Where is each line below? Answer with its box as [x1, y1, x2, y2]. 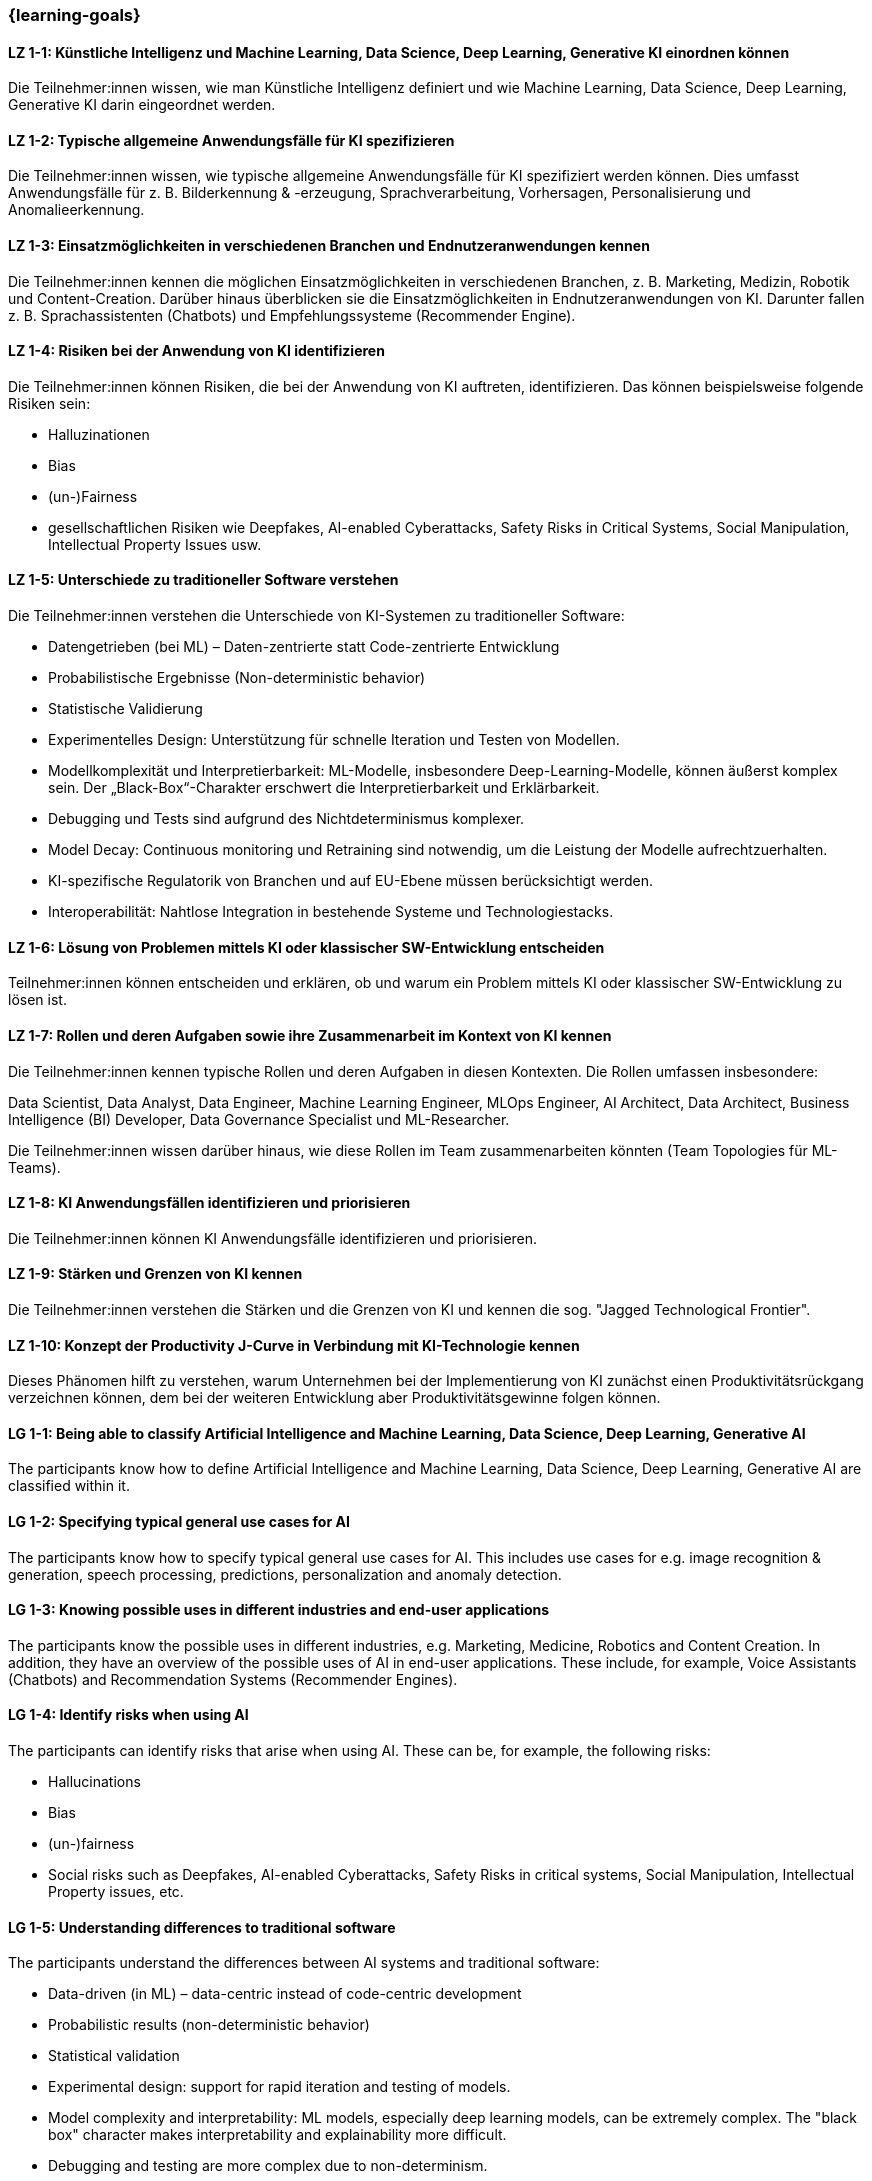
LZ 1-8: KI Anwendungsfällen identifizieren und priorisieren [8, 1194, 411, 1212]
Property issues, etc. [48, 1883, 184, 1901]
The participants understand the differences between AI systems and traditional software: [8, 1954, 600, 1972]
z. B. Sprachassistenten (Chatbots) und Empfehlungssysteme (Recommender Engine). [8, 306, 576, 324]
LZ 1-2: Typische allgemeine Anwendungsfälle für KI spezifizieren [8, 131, 455, 149]
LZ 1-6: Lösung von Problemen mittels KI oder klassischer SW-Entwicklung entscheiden [8, 938, 605, 956]
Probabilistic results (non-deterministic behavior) [48, 2016, 370, 2034]
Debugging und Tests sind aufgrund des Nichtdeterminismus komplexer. [48, 810, 525, 828]
